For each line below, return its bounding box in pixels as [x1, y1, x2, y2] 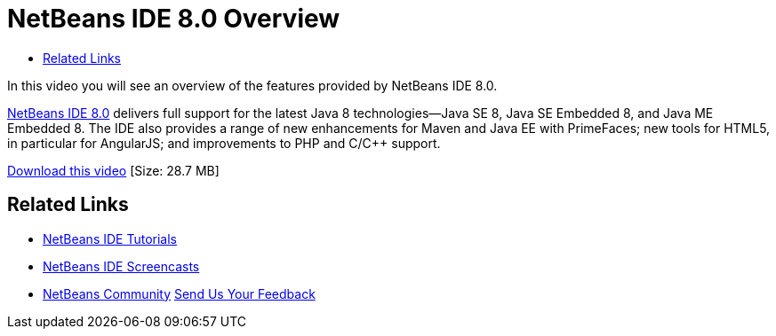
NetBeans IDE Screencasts [43, 258, 200, 274]
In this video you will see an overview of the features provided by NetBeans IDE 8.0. [7, 77, 498, 93]
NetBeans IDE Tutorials [43, 231, 177, 246]
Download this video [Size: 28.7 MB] [7, 162, 220, 178]
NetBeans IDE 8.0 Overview [7, 4, 340, 34]
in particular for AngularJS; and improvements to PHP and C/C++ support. [7, 135, 441, 151]
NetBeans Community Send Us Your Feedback [43, 285, 316, 301]
